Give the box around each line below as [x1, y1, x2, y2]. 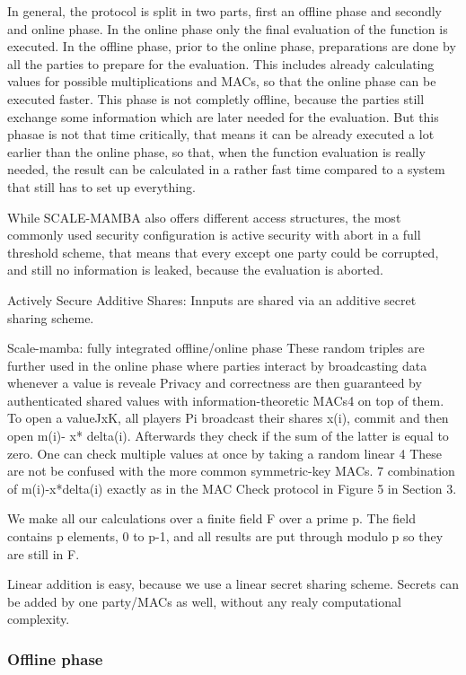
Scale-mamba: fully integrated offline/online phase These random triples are [7, 338, 425, 357]
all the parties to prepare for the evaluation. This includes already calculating [7, 54, 435, 73]
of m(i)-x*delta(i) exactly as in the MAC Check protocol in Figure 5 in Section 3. [7, 478, 457, 497]
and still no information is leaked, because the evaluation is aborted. [7, 260, 383, 279]
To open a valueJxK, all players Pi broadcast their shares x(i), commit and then [7, 408, 449, 427]
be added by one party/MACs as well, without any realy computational [7, 592, 401, 610]
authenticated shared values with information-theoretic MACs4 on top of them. [7, 390, 444, 409]
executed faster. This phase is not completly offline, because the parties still [7, 89, 425, 108]
